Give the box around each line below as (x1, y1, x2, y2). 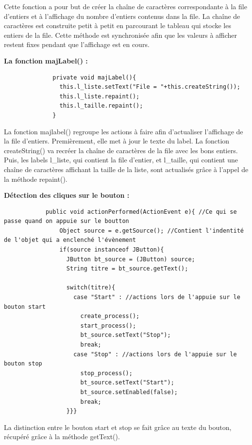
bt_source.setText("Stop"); (80, 332, 171, 339)
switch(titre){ (66, 284, 116, 291)
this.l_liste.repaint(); (59, 93, 140, 100)
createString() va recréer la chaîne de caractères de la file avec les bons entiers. (4, 145, 238, 155)
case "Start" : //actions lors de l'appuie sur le (73, 294, 240, 301)
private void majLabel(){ (52, 74, 136, 81)
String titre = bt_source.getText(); (66, 265, 188, 272)
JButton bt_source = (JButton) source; (66, 255, 195, 263)
